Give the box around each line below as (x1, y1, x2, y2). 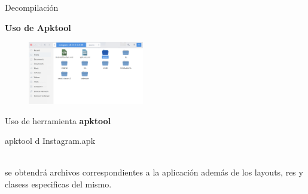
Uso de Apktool (5, 21, 71, 33)
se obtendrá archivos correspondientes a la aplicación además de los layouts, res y (5, 166, 303, 178)
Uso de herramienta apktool (5, 114, 111, 127)
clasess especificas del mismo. (5, 177, 112, 190)
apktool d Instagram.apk (5, 134, 96, 147)
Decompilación (5, 1, 59, 13)
